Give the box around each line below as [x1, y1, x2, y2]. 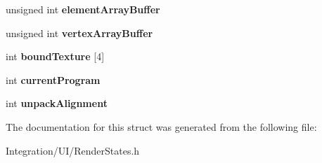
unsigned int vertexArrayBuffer [6, 25, 153, 40]
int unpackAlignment [6, 96, 108, 111]
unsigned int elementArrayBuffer [6, 2, 160, 16]
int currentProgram [6, 72, 101, 87]
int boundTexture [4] [6, 49, 105, 64]
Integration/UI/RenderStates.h [6, 143, 140, 157]
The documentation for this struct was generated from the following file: [6, 119, 317, 134]
